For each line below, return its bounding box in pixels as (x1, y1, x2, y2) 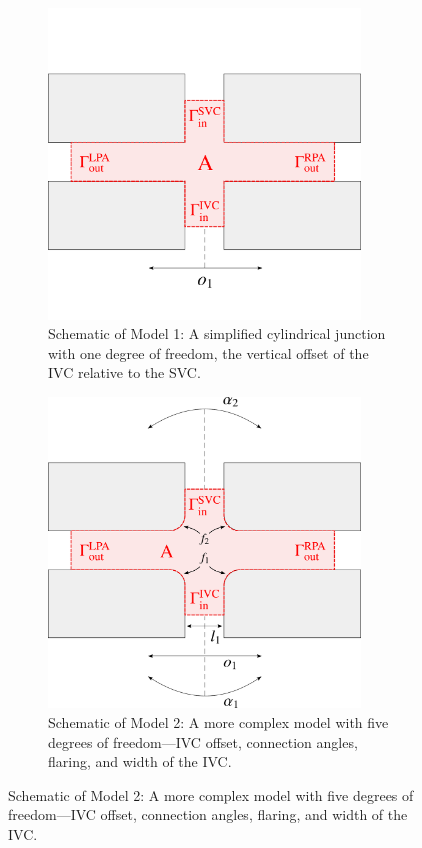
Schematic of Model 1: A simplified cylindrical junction (48, 323, 386, 344)
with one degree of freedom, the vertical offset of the (48, 342, 369, 363)
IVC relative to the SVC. (48, 362, 201, 383)
